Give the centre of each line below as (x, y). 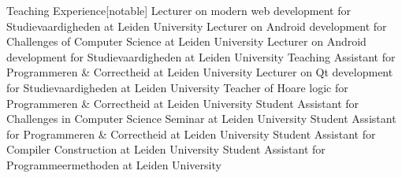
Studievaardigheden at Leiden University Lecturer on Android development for (197, 26)
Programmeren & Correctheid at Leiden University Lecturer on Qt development (200, 72)
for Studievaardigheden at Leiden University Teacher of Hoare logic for (177, 87)
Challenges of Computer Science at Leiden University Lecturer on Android (186, 41)
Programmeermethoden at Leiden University (114, 164)
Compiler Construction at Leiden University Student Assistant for (166, 149)
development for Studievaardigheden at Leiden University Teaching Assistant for (201, 56)
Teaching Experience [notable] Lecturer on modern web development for (179, 10)
